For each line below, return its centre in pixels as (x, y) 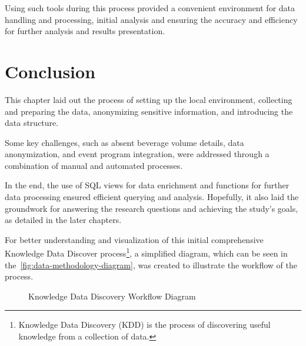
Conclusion (50, 71)
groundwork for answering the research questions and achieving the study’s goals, (152, 208)
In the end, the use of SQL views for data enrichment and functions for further (147, 185)
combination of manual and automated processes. (94, 165)
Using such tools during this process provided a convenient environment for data (150, 8)
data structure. (32, 123)
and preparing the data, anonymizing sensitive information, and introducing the (149, 111)
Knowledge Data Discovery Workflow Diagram (112, 296)
